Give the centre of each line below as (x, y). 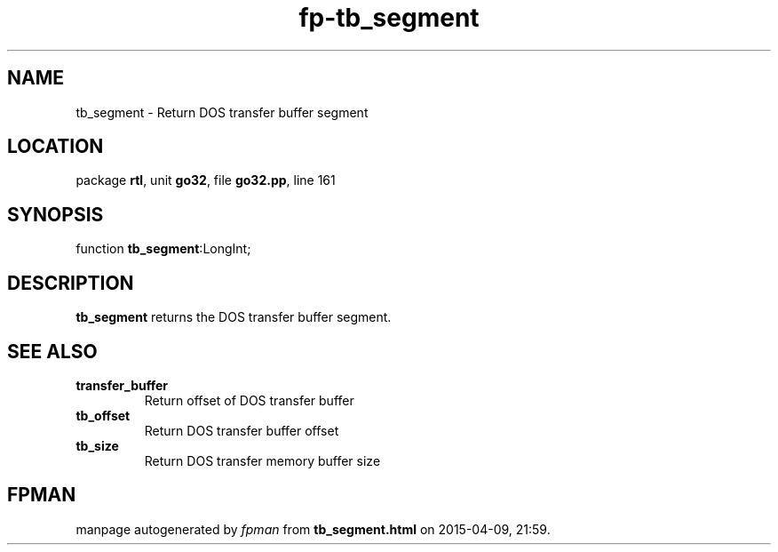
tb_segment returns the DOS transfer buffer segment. (234, 317)
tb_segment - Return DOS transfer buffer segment (222, 112)
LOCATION (56, 147)
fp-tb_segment (389, 18)
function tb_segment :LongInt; (163, 249)
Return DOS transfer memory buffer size (262, 460)
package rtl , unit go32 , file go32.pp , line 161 (206, 180)
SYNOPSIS (56, 214)
